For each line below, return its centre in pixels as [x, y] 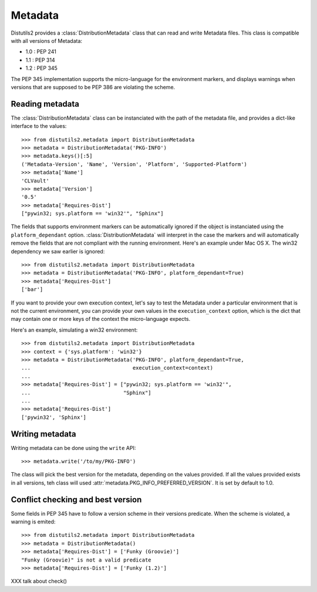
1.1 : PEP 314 [40, 60]
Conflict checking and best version [76, 500]
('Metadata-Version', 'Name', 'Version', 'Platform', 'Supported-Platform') [134, 164]
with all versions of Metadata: [46, 40]
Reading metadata [45, 104]
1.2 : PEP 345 [42, 68]
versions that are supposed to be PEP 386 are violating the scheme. [93, 87]
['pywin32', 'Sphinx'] [54, 417]
